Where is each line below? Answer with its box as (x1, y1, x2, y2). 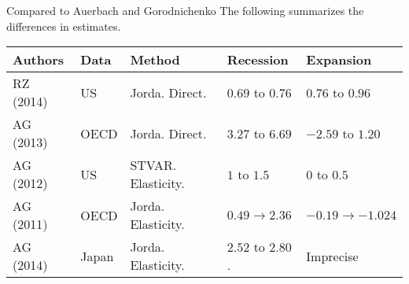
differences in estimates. (6, 17, 121, 34)
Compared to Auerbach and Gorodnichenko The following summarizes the (6, 2, 364, 18)
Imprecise (306, 246, 359, 265)
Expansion (306, 50, 372, 69)
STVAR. (130, 156, 177, 175)
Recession (227, 50, 289, 69)
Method (130, 50, 180, 69)
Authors (13, 50, 64, 69)
